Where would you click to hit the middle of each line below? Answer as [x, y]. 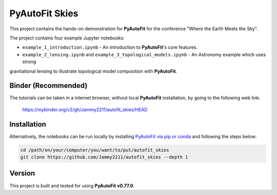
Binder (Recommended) [48, 86]
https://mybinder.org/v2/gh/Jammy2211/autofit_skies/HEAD [85, 110]
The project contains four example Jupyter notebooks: [67, 38]
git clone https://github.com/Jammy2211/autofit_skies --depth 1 [104, 157]
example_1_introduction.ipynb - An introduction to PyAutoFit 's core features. [110, 47]
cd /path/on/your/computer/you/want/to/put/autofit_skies [95, 150]
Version [22, 173]
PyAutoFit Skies [44, 13]
